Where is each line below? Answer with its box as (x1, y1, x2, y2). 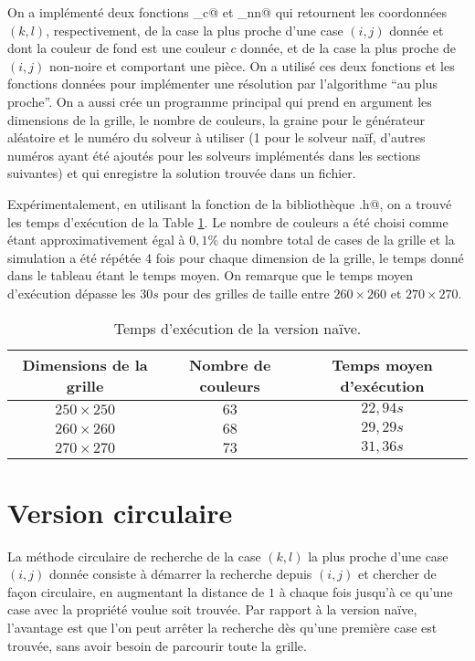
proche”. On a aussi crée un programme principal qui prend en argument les (7, 91, 432, 110)
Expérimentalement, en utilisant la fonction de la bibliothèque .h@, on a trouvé (7, 194, 452, 213)
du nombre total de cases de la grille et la (222, 230, 455, 249)
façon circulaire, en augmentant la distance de (7, 582, 265, 601)
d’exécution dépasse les (7, 283, 136, 302)
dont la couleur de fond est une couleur (7, 38, 227, 58)
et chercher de (358, 564, 437, 583)
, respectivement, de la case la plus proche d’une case (46, 20, 343, 39)
